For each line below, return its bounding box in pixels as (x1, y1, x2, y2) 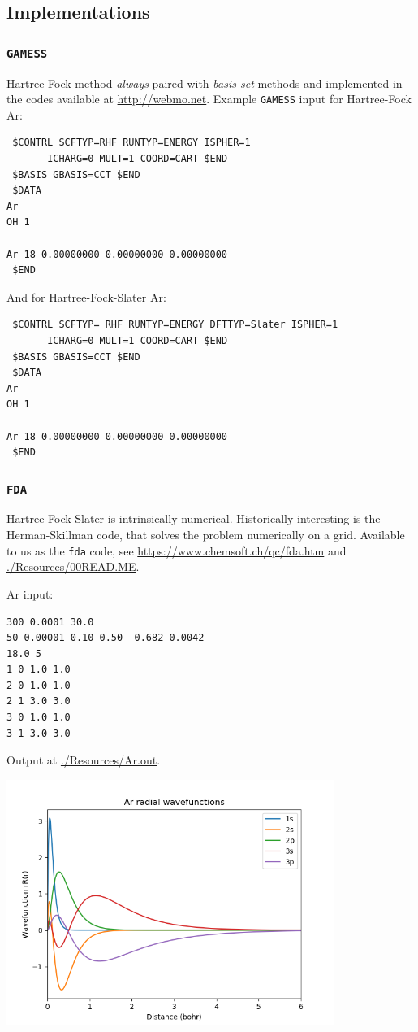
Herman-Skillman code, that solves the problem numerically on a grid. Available (6, 526, 405, 543)
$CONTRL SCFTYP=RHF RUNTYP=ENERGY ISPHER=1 (12, 137, 251, 149)
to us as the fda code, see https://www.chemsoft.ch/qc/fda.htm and (6, 542, 347, 559)
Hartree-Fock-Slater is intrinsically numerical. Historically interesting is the (6, 510, 381, 527)
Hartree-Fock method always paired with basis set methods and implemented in (6, 74, 403, 91)
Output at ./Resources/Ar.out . (6, 751, 161, 769)
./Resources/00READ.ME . (6, 558, 140, 575)
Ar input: (6, 585, 54, 602)
